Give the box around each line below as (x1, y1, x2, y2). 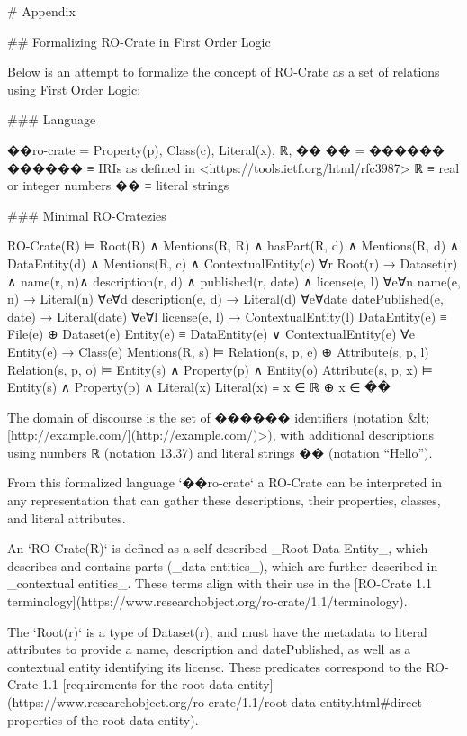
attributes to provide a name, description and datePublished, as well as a (7, 640, 411, 659)
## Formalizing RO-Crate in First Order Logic (7, 32, 271, 50)
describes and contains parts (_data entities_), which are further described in (7, 556, 438, 575)
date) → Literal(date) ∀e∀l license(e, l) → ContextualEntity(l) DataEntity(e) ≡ (7, 306, 447, 325)
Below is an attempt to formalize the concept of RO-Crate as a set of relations (7, 62, 440, 81)
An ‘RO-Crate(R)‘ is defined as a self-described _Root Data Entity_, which (7, 539, 428, 558)
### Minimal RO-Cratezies (7, 205, 166, 224)
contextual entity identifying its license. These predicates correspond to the (7, 657, 422, 676)
